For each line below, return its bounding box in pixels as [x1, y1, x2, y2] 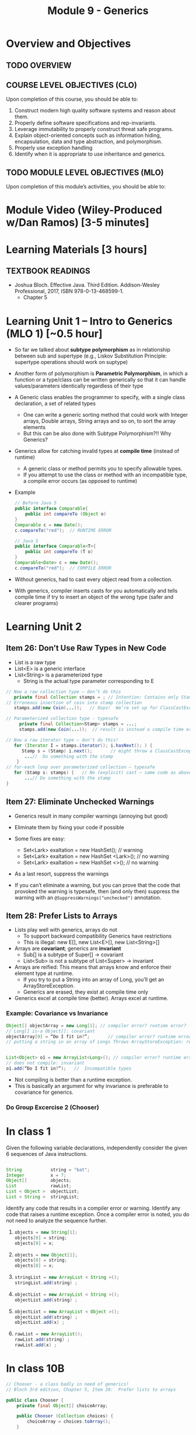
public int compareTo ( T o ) [25, 549, 93, 555]
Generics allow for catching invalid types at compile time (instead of [14, 448, 180, 455]
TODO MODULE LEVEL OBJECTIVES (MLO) [6, 167, 164, 177]
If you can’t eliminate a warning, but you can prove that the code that [14, 881, 181, 888]
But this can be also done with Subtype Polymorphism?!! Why [23, 430, 171, 437]
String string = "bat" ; [6, 1166, 90, 1173]
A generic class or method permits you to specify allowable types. [23, 465, 183, 472]
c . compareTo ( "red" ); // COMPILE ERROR [14, 565, 112, 571]
